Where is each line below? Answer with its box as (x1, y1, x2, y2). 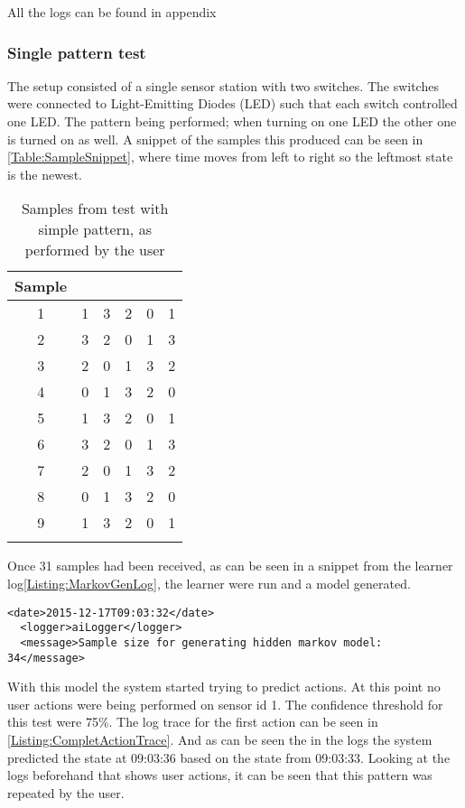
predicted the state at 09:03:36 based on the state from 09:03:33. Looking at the (7, 748, 451, 766)
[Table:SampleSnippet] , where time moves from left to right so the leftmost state (7, 147, 453, 166)
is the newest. (7, 164, 82, 183)
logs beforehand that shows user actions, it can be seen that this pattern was (7, 766, 432, 785)
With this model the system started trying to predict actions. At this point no (7, 677, 441, 696)
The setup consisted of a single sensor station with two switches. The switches (7, 76, 439, 95)
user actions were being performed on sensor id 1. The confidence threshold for (7, 694, 443, 713)
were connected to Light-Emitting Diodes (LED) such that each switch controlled (7, 94, 458, 113)
